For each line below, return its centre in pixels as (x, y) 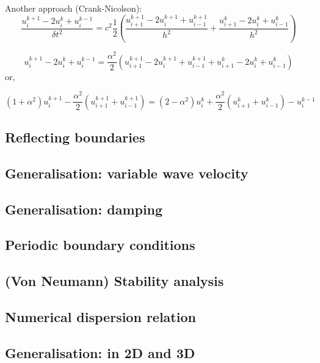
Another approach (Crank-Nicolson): (74, 8)
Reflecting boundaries (75, 137)
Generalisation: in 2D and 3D (100, 352)
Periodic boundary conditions (100, 245)
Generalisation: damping (84, 209)
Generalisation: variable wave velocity (127, 173)
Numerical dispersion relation (100, 316)
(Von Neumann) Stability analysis (115, 281)
